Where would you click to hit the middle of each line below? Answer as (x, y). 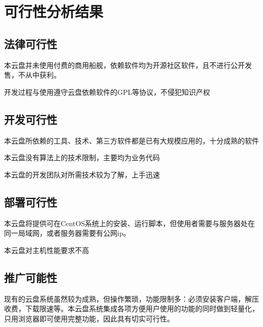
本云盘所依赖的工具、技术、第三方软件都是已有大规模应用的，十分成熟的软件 (131, 140)
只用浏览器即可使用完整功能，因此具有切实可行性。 (89, 318)
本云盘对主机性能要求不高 (47, 250)
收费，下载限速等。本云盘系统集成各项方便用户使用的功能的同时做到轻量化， (131, 308)
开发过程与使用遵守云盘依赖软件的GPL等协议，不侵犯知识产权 (107, 92)
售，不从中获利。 (32, 75)
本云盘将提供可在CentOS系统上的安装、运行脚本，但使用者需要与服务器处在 (129, 223)
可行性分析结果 (54, 11)
